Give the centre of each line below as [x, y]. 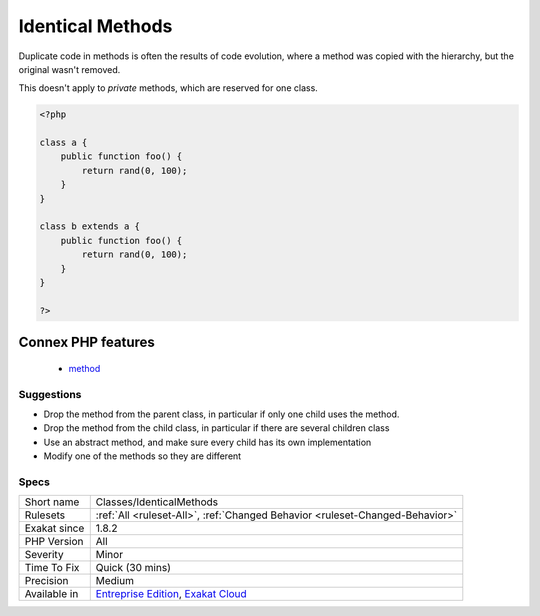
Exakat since [54, 528]
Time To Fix [52, 568]
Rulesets [44, 515]
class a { [63, 143]
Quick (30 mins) [133, 568]
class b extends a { [89, 226]
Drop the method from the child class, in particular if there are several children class [216, 428]
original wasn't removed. [69, 69]
